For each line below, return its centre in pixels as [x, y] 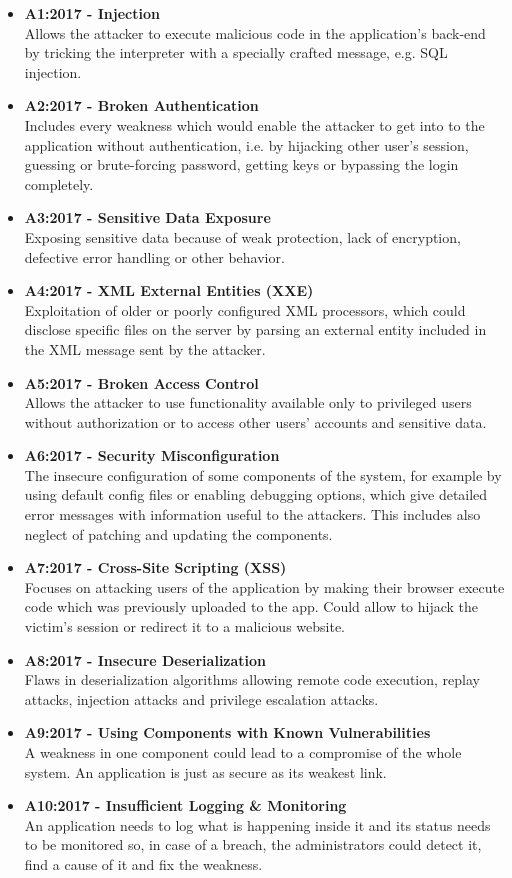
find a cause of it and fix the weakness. [143, 863]
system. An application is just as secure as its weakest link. [205, 771]
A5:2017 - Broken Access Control [141, 382]
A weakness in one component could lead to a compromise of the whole [243, 752]
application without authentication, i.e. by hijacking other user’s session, [246, 144]
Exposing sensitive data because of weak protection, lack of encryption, [242, 236]
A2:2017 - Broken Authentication [141, 105]
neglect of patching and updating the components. [178, 533]
